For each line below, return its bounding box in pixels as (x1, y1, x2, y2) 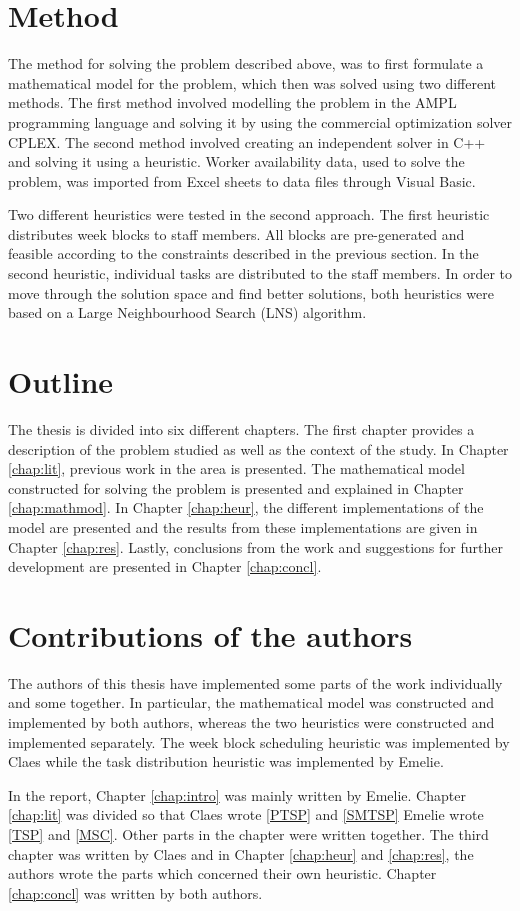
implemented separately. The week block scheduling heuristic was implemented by (8, 731, 510, 752)
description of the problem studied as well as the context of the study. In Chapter (8, 438, 509, 459)
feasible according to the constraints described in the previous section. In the (8, 243, 479, 264)
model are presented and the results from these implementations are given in (8, 516, 478, 537)
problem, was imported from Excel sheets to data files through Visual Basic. (8, 170, 476, 191)
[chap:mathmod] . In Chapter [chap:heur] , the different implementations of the (8, 497, 484, 518)
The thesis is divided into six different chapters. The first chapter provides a (8, 418, 475, 439)
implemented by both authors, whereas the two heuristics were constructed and (8, 712, 495, 733)
